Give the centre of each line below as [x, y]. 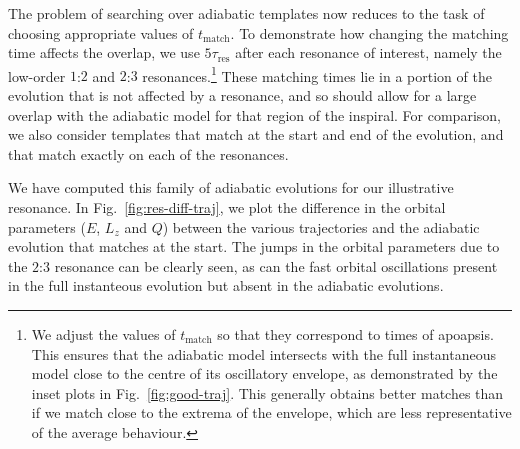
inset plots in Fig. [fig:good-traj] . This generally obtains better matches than [267, 392]
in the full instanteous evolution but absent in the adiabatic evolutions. [226, 285]
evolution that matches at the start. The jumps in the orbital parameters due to [254, 246]
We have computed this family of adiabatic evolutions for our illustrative [231, 187]
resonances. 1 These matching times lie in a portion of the [317, 74]
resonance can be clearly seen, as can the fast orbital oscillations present [276, 265]
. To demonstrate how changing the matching [369, 32]
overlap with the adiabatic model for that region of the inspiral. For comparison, [254, 114]
